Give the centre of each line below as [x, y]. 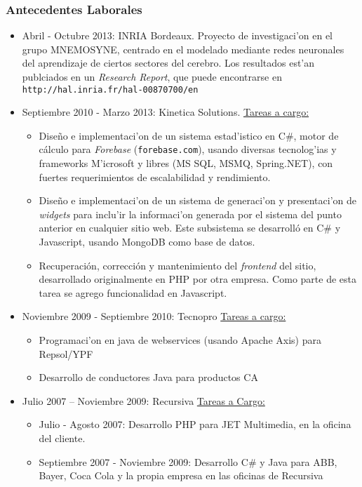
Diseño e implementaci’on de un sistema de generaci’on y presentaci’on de [198, 200]
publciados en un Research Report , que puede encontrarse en [152, 76]
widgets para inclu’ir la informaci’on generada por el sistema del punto [190, 214]
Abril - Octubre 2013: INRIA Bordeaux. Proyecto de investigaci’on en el [177, 35]
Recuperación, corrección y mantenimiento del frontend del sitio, [177, 265]
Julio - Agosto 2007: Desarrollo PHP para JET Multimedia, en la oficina [195, 424]
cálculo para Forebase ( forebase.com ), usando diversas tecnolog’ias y [188, 149]
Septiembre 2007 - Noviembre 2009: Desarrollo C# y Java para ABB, [188, 461]
